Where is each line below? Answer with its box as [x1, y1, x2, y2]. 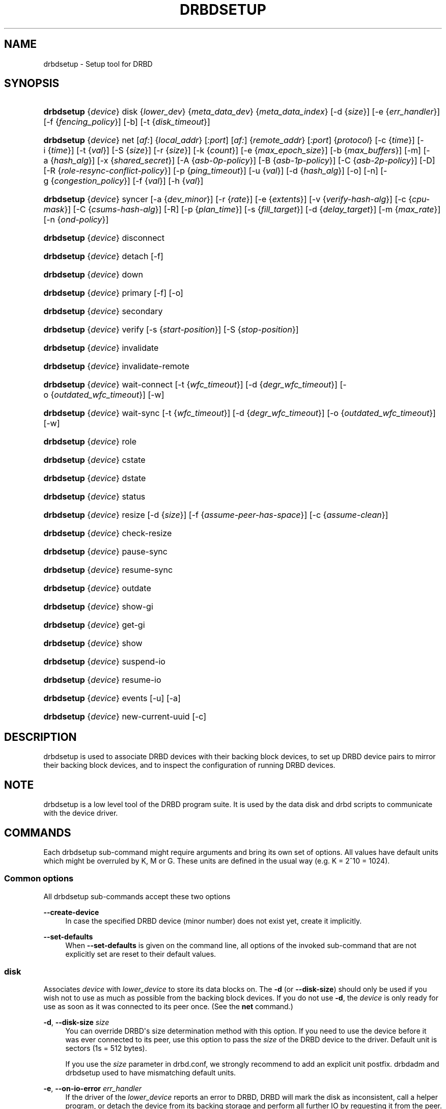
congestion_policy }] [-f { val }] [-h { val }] [54, 176, 204, 186]
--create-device [43, 907, 99, 917]
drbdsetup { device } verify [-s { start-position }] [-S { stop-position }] [43, 324, 299, 335]
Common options [4, 873, 74, 884]
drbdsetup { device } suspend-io [43, 656, 165, 667]
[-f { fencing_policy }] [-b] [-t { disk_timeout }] [43, 117, 210, 127]
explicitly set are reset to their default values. [65, 949, 216, 958]
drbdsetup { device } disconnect [43, 233, 164, 243]
